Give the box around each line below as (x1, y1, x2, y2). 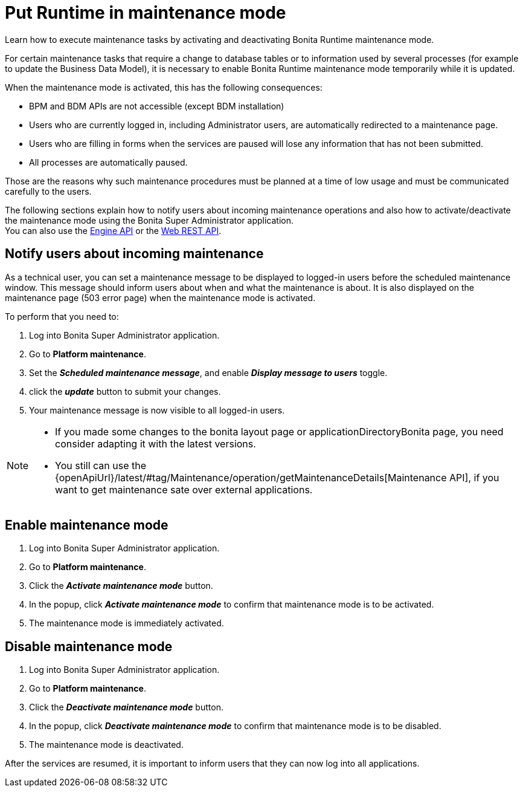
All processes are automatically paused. (29, 157, 188, 167)
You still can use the (55, 459, 147, 472)
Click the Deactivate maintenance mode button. (29, 702, 223, 713)
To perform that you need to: (5, 311, 119, 322)
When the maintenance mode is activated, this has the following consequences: (5, 82, 322, 93)
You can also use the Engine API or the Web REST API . (5, 225, 222, 236)
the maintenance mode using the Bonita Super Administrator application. (5, 215, 294, 226)
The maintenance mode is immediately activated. (29, 618, 224, 629)
